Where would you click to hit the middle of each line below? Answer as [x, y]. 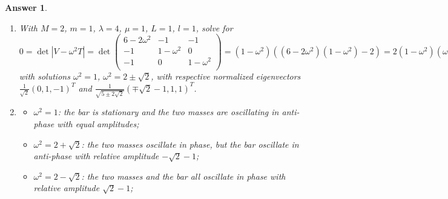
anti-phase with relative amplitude [96, 156]
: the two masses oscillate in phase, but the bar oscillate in [190, 144]
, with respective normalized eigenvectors [226, 76]
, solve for [214, 27]
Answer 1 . [26, 7]
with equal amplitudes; [98, 124]
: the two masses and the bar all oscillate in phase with [183, 176]
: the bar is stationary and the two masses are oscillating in [168, 112]
